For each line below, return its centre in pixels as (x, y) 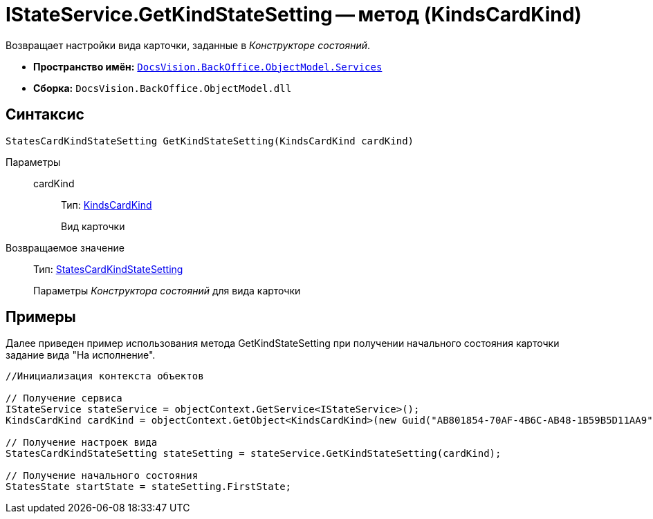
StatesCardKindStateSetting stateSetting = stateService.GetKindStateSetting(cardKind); (254, 454)
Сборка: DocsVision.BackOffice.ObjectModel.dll (163, 88)
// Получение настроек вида (82, 443)
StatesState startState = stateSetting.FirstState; (149, 487)
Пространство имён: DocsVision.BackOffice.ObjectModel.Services (208, 66)
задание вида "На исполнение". (81, 355)
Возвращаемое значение (65, 247)
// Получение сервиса (64, 398)
